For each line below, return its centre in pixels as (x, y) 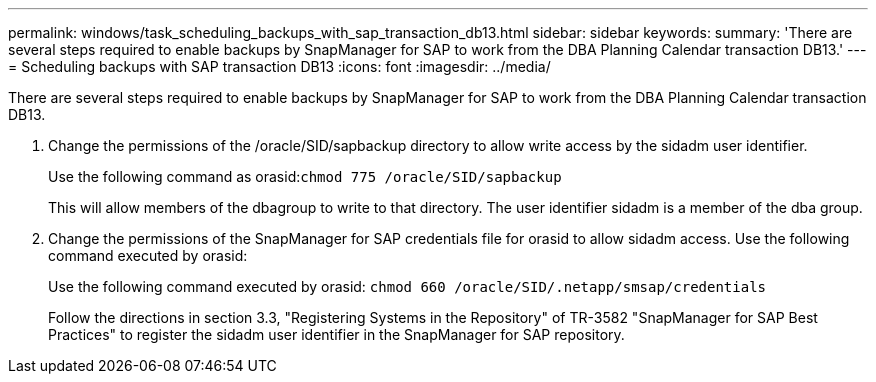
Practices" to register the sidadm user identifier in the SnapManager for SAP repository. (336, 334)
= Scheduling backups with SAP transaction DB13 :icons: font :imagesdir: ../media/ (279, 66)
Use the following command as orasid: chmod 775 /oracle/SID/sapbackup (305, 176)
